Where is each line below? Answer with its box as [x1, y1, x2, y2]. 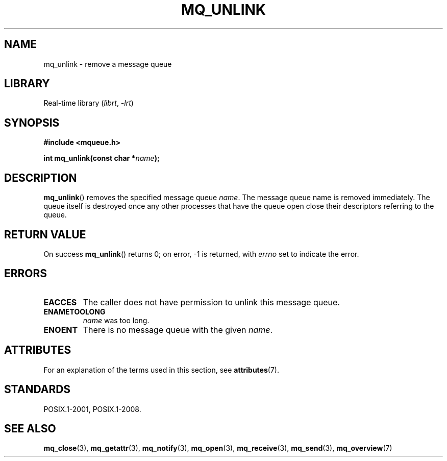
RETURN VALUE [4, 228, 86, 241]
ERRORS [4, 267, 47, 280]
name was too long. [83, 316, 150, 325]
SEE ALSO [4, 422, 56, 435]
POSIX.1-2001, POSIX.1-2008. [43, 404, 141, 414]
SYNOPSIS [4, 116, 60, 129]
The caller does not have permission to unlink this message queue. [83, 297, 340, 307]
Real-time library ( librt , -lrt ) [43, 99, 134, 108]
